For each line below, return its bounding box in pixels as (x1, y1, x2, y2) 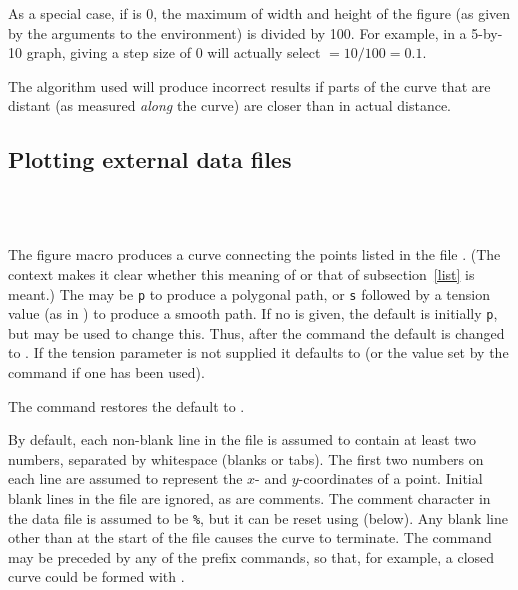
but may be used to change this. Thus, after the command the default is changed (8, 322, 505, 343)
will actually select (207, 42, 321, 63)
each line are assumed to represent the (8, 468, 243, 489)
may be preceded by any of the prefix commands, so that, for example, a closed (8, 546, 495, 567)
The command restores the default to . (8, 395, 245, 416)
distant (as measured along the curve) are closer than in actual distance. (8, 95, 451, 116)
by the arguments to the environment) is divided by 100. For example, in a (8, 22, 467, 43)
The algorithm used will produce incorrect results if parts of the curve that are (8, 75, 491, 96)
